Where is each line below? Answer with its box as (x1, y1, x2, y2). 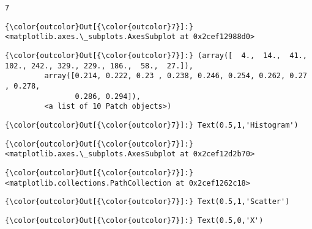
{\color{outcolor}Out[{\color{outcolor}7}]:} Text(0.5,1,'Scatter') (5, 197, 290, 206)
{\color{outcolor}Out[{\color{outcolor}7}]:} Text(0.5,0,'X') (5, 216, 264, 225)
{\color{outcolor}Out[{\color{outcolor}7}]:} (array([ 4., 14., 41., (5, 51, 307, 60)
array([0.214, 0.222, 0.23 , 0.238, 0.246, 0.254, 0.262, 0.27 (44, 71, 307, 81)
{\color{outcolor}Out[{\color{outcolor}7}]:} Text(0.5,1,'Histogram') (5, 120, 299, 129)
